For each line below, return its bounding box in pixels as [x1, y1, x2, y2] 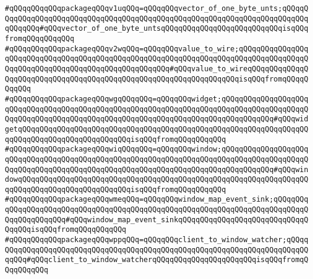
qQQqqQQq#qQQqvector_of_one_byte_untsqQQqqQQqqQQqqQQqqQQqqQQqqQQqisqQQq [5, 24, 309, 33]
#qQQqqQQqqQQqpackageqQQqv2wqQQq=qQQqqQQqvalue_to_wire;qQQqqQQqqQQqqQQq [5, 44, 309, 53]
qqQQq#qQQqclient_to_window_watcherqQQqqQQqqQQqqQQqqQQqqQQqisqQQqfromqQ [5, 255, 309, 265]
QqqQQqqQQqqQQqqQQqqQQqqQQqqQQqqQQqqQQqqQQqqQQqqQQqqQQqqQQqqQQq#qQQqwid [5, 115, 309, 124]
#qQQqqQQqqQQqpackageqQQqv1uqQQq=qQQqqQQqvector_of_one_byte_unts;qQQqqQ [5, 4, 309, 13]
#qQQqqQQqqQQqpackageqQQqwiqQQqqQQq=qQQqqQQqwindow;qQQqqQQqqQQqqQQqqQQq [5, 145, 309, 154]
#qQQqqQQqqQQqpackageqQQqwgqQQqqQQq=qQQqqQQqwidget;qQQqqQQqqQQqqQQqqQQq [5, 94, 309, 103]
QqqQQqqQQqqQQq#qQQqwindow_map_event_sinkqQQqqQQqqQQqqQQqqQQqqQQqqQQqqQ [5, 215, 309, 224]
